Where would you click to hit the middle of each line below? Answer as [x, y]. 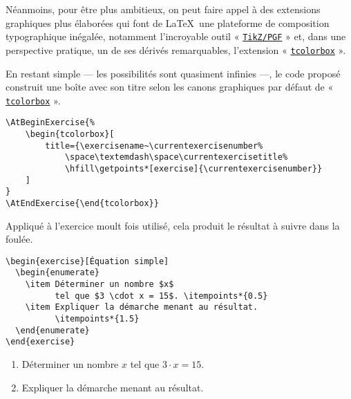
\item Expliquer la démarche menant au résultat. [142, 307]
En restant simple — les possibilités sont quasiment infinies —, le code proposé [173, 73]
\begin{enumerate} [58, 273]
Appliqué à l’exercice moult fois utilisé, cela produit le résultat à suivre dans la [173, 225]
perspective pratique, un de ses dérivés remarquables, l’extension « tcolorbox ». [176, 49]
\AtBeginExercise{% [50, 123]
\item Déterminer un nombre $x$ [99, 285]
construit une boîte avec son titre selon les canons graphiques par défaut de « [170, 87]
